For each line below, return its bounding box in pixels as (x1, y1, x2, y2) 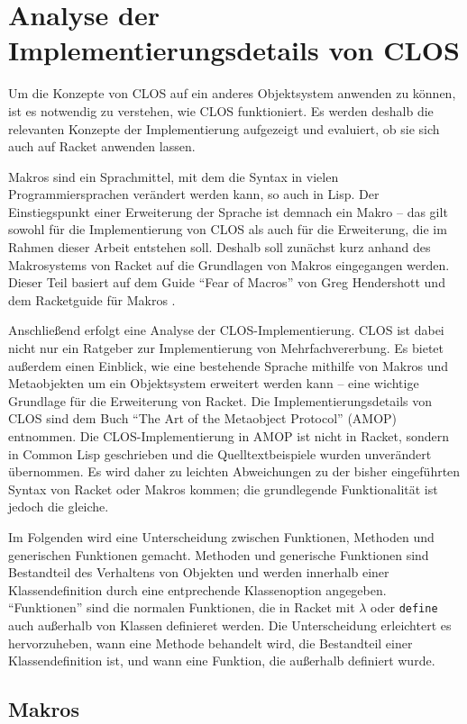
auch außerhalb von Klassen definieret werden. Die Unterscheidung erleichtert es (8, 616, 452, 634)
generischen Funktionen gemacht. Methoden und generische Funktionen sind (8, 545, 429, 564)
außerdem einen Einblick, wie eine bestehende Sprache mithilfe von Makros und (8, 356, 449, 375)
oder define (371, 598, 438, 617)
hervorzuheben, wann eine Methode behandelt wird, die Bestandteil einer (8, 633, 413, 652)
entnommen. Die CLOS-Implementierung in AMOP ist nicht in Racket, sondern (8, 427, 450, 445)
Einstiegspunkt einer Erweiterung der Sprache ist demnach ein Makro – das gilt (8, 202, 448, 221)
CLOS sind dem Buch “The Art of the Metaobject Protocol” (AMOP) (8, 409, 398, 428)
